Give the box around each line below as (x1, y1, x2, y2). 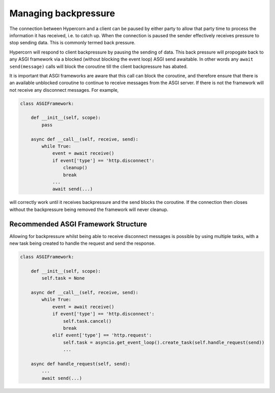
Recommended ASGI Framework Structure (9, 220, 147, 228)
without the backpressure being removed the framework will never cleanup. (9, 206, 169, 213)
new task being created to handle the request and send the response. (9, 240, 156, 247)
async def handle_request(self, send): (31, 361, 131, 366)
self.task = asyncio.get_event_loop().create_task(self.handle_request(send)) (63, 339, 265, 345)
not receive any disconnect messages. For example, (9, 87, 119, 93)
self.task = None (41, 275, 85, 281)
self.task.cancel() (63, 318, 112, 324)
